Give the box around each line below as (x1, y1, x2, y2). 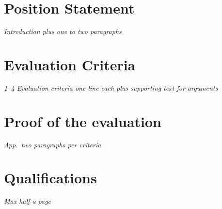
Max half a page (4, 196, 51, 206)
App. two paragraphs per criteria (4, 139, 101, 149)
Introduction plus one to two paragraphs (4, 26, 122, 36)
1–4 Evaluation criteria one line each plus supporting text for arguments (4, 82, 218, 93)
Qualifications (4, 168, 97, 188)
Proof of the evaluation (4, 111, 161, 131)
